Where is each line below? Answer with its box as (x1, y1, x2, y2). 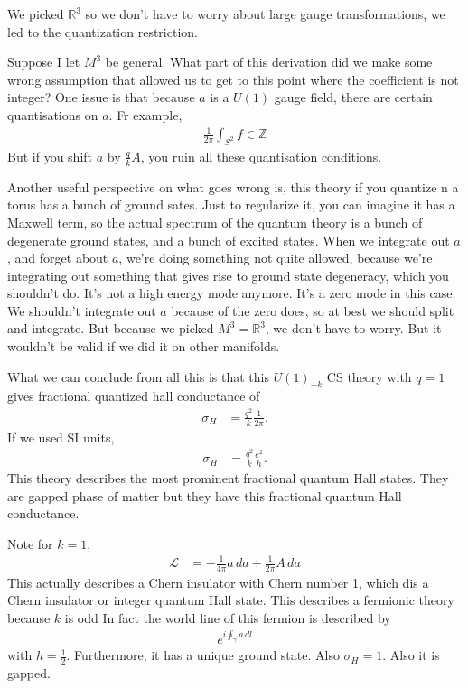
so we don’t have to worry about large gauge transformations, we (85, 5, 445, 23)
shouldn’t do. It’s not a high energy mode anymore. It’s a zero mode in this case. (7, 284, 456, 302)
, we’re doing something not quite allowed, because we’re (118, 248, 433, 267)
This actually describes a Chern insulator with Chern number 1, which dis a (7, 572, 429, 591)
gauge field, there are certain (274, 88, 433, 107)
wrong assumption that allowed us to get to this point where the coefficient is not (7, 70, 459, 88)
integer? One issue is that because (7, 88, 195, 107)
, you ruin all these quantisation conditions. (140, 146, 382, 165)
